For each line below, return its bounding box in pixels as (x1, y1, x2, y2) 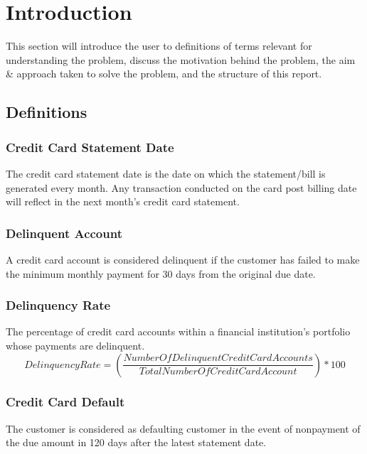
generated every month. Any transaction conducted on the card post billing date (6, 180, 357, 195)
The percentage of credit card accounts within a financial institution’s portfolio (6, 324, 351, 339)
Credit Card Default (6, 393, 125, 411)
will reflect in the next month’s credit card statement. (6, 194, 240, 209)
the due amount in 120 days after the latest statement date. (6, 435, 267, 450)
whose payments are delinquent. (6, 337, 145, 352)
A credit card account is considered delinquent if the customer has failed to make (6, 252, 360, 266)
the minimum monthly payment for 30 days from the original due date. (6, 266, 316, 281)
